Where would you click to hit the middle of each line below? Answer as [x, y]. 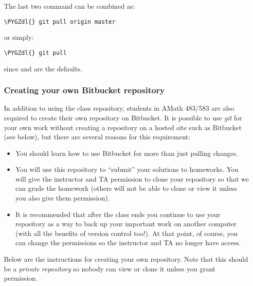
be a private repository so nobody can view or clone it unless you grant [110, 268]
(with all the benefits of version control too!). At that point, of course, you [126, 233]
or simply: [19, 37]
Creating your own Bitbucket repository [84, 90]
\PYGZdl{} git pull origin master [60, 22]
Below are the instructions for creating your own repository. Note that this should [126, 259]
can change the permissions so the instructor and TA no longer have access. [128, 243]
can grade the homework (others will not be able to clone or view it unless [126, 188]
